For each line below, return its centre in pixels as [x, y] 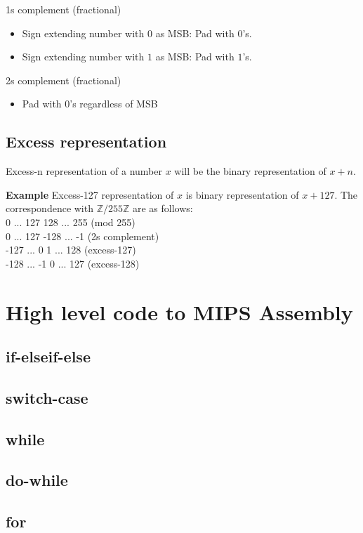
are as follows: [163, 208]
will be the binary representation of [250, 171]
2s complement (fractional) [64, 80]
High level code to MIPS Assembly [179, 311]
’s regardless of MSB [114, 104]
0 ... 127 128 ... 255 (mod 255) [71, 222]
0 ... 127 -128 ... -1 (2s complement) [82, 236]
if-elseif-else [48, 356]
